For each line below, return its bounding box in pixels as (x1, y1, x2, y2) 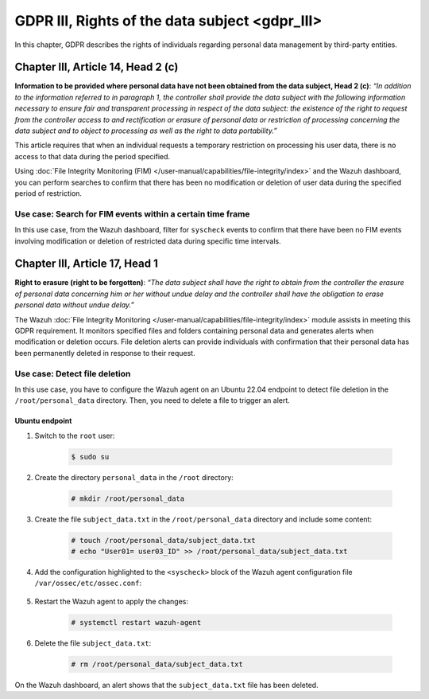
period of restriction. (14, 188, 83, 198)
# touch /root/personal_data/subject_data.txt (71, 536, 256, 545)
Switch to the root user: (34, 431, 115, 440)
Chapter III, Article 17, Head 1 (14, 257, 158, 271)
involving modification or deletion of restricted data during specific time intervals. (14, 236, 281, 246)
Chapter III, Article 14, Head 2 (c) (14, 61, 179, 74)
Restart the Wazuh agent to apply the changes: (34, 596, 188, 606)
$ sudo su (71, 452, 110, 461)
